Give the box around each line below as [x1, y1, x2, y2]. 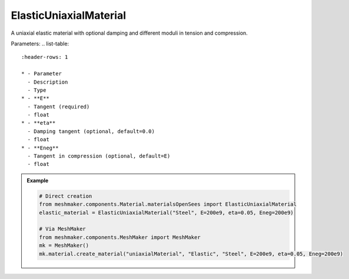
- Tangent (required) [27, 103, 90, 110]
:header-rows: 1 [21, 54, 68, 61]
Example [26, 177, 49, 184]
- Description [27, 78, 68, 85]
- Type [27, 87, 46, 94]
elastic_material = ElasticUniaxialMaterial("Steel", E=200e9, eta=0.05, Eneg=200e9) [39, 209, 294, 216]
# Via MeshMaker [39, 225, 87, 232]
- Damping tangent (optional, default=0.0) [27, 128, 155, 135]
